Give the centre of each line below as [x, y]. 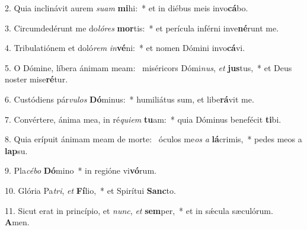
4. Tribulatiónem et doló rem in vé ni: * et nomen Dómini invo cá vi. [125, 48]
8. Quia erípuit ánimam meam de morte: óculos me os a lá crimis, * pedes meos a [153, 139]
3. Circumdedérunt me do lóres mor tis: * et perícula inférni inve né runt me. [142, 28]
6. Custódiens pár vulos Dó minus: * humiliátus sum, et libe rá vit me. [129, 99]
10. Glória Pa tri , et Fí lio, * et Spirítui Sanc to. [90, 190]
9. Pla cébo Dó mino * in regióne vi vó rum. [81, 170]
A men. [17, 222]
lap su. [16, 150]
